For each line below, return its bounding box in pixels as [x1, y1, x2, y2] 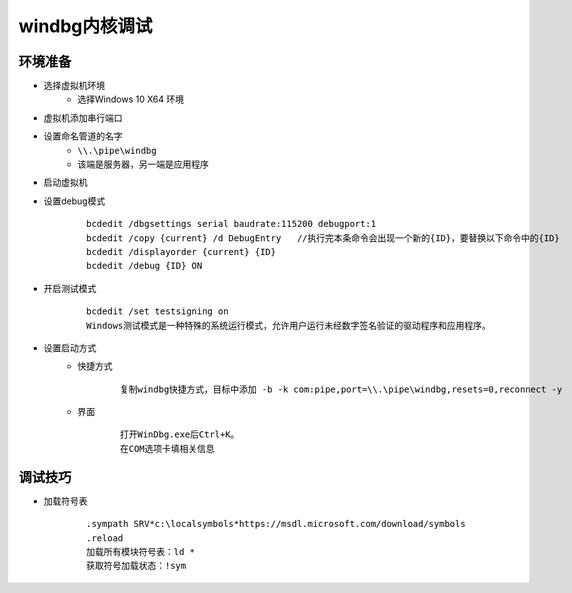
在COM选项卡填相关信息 [120, 443, 215, 454]
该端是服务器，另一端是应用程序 [77, 158, 209, 170]
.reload [86, 532, 124, 544]
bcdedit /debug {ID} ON [86, 260, 203, 272]
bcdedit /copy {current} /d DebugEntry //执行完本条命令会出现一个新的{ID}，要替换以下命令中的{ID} [86, 232, 560, 244]
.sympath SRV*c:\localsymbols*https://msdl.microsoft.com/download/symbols [86, 518, 466, 530]
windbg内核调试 [18, 15, 153, 37]
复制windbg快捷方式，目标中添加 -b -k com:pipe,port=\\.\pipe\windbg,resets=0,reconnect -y [120, 383, 563, 395]
